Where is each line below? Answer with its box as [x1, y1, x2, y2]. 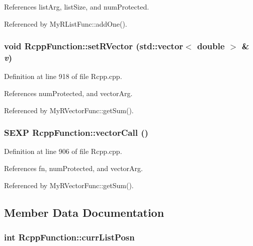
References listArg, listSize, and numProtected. [4, 2, 149, 12]
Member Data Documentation [4, 204, 164, 220]
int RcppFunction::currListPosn [4, 230, 135, 243]
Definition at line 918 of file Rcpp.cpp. [4, 71, 122, 81]
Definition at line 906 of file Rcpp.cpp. [4, 146, 122, 156]
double [197, 40, 225, 52]
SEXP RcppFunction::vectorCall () [4, 126, 148, 139]
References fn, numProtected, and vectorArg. [4, 162, 143, 173]
